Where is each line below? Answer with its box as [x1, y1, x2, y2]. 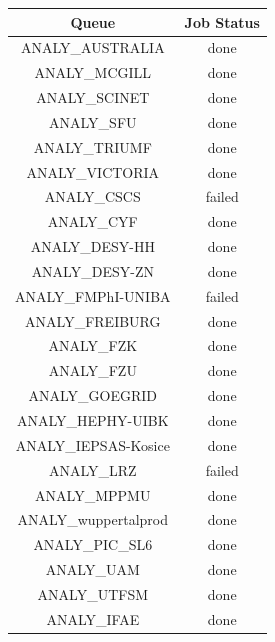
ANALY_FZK [48, 335, 138, 356]
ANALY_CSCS [44, 186, 141, 207]
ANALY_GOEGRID [28, 385, 158, 406]
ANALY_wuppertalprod [17, 509, 168, 530]
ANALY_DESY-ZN [31, 260, 154, 281]
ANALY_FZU [48, 360, 137, 381]
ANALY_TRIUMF [33, 136, 152, 157]
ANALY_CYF [47, 211, 138, 232]
